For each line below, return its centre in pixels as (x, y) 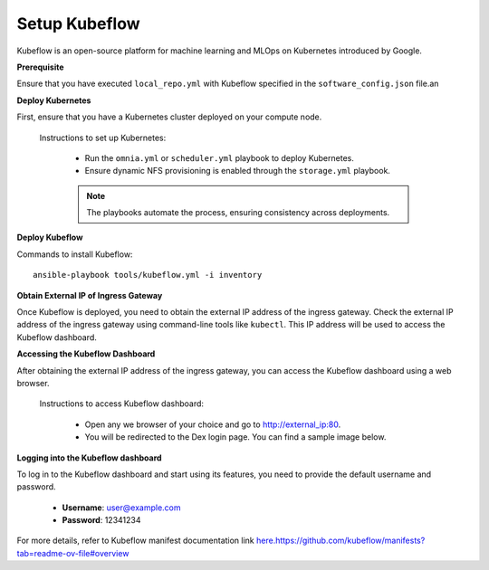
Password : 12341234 (101, 520)
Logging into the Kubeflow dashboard (89, 458)
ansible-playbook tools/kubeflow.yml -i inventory (148, 275)
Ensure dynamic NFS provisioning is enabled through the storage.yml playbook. (238, 171)
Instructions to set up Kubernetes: (103, 138)
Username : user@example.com (121, 508)
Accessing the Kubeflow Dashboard (86, 354)
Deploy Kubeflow (50, 237)
